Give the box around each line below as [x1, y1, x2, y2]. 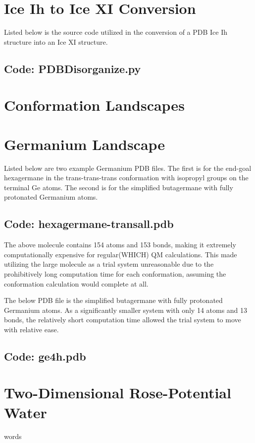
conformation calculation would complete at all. [4, 278, 149, 289]
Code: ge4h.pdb [4, 348, 86, 364]
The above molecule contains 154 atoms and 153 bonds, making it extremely [4, 239, 236, 250]
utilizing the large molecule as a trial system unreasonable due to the [4, 259, 214, 269]
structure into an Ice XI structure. [4, 36, 108, 47]
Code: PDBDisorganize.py [4, 61, 141, 76]
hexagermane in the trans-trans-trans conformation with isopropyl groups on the [4, 172, 249, 183]
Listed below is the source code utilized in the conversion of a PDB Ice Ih [4, 27, 228, 37]
